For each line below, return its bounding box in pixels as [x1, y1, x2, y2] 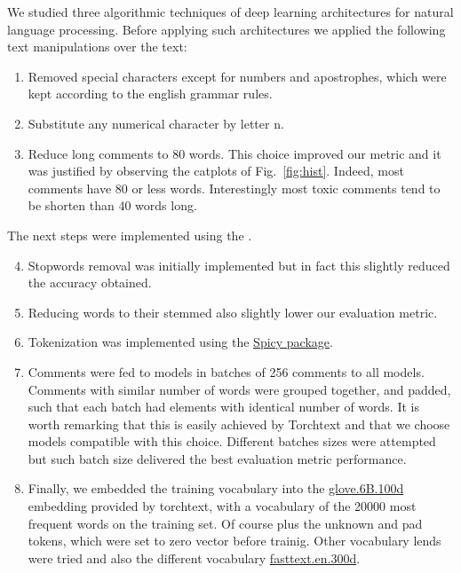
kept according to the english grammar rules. [28, 84, 273, 103]
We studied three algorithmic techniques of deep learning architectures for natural [7, 3, 454, 20]
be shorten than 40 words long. [28, 196, 197, 215]
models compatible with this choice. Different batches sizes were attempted [28, 432, 436, 451]
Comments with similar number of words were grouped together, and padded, [28, 380, 451, 398]
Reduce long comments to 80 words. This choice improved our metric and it [28, 144, 441, 162]
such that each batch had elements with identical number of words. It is [28, 397, 419, 416]
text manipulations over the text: [7, 37, 187, 56]
